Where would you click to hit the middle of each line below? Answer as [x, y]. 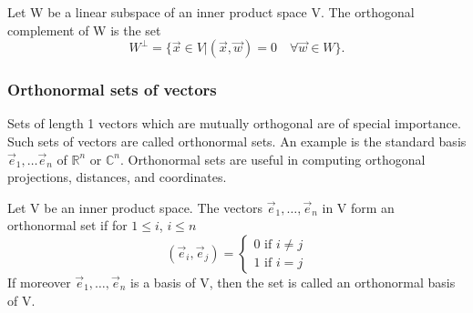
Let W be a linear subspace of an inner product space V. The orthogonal [211, 12]
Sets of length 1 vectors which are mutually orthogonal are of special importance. [234, 123]
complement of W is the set [84, 30]
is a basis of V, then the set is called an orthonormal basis [293, 282]
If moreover [39, 282]
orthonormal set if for [67, 225]
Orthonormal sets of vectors [112, 90]
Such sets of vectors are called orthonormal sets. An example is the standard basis [237, 141]
